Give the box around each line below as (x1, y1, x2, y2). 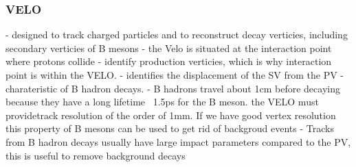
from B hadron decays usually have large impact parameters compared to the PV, (5, 134, 351, 149)
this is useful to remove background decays (5, 148, 186, 162)
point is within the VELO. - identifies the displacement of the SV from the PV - (5, 68, 344, 81)
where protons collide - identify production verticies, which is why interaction (5, 54, 332, 68)
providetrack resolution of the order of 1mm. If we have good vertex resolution (5, 107, 336, 122)
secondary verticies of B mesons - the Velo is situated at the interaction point (5, 40, 332, 55)
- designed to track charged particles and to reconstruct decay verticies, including (5, 27, 348, 42)
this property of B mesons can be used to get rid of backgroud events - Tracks (5, 121, 334, 136)
